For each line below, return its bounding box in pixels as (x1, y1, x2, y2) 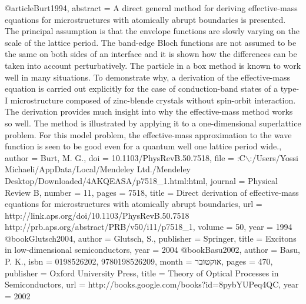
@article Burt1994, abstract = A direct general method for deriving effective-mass (5, 2, 298, 14)
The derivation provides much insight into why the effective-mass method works (5, 105, 293, 118)
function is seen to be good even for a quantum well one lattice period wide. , (5, 140, 282, 152)
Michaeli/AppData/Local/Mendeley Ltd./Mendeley (5, 163, 191, 175)
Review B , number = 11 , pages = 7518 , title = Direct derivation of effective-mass (5, 186, 299, 198)
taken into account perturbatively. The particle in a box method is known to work (5, 59, 301, 71)
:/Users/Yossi (250, 151, 298, 163)
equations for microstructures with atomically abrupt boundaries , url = (5, 198, 262, 210)
